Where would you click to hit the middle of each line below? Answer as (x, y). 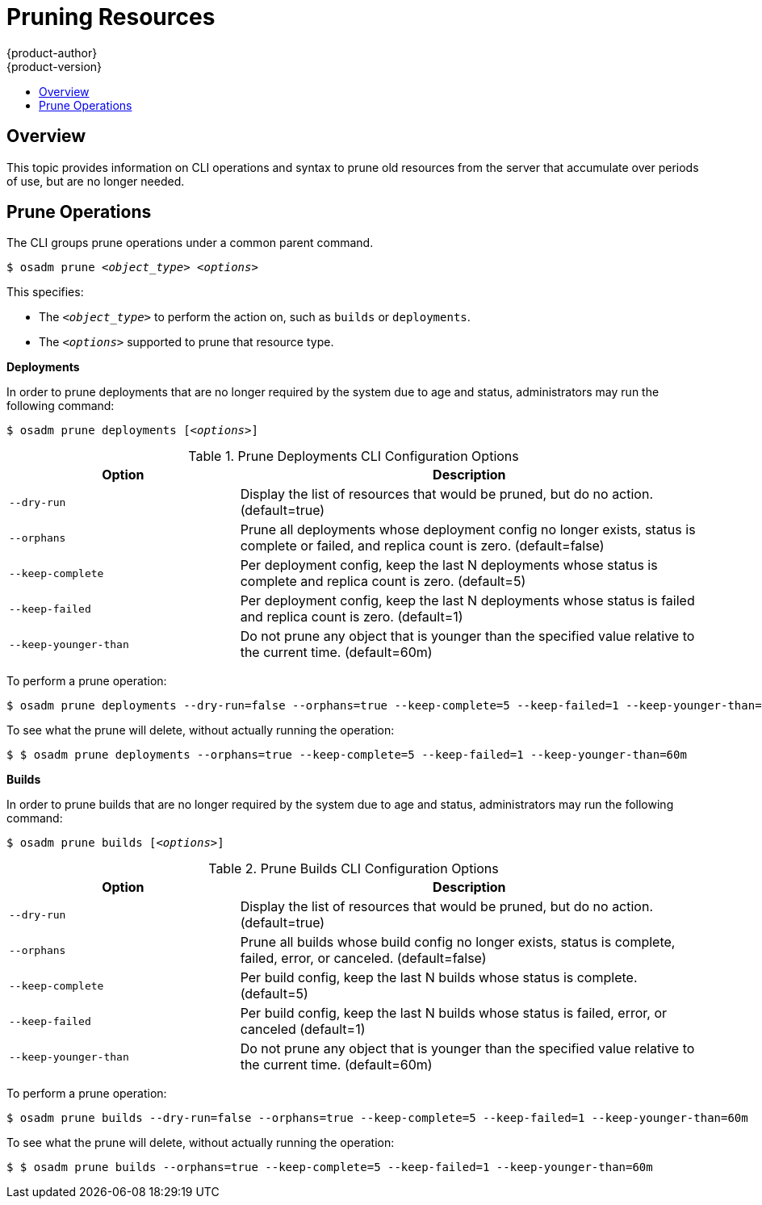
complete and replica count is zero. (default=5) (383, 582)
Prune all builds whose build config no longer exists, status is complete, (458, 942)
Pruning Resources (111, 17)
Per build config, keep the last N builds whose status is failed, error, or (454, 1013)
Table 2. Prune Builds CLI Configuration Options (354, 869)
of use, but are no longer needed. (96, 181)
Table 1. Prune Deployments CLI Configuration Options (354, 456)
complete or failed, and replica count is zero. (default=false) (422, 546)
